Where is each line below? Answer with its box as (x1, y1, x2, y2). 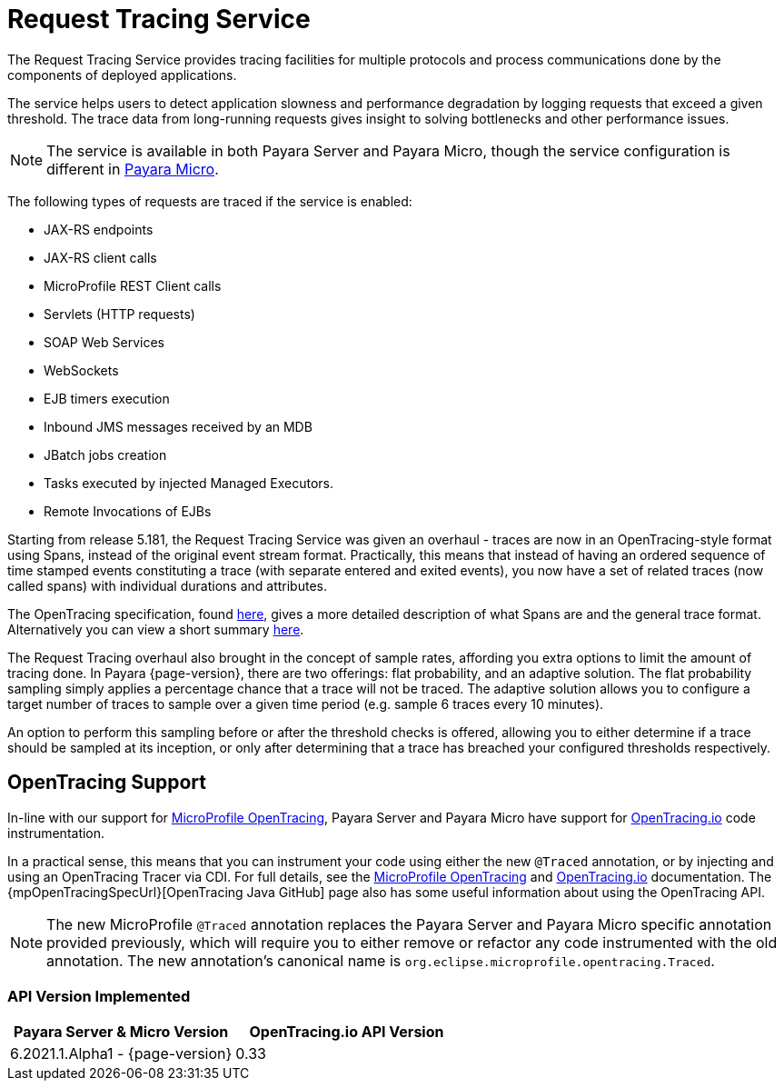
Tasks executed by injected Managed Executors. (44, 474, 334, 491)
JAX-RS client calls (44, 249, 157, 265)
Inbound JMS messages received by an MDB (44, 418, 313, 434)
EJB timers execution (44, 390, 170, 406)
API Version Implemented (7, 986, 191, 1005)
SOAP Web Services (44, 334, 164, 350)
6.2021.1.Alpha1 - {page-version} (10, 1044, 233, 1063)
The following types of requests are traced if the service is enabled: (7, 193, 412, 209)
